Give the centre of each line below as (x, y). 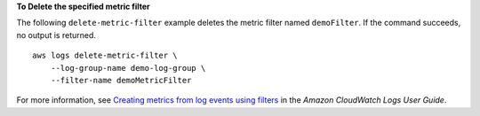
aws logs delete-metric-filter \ (105, 56)
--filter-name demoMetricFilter (121, 80)
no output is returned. (56, 35)
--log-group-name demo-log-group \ (128, 68)
